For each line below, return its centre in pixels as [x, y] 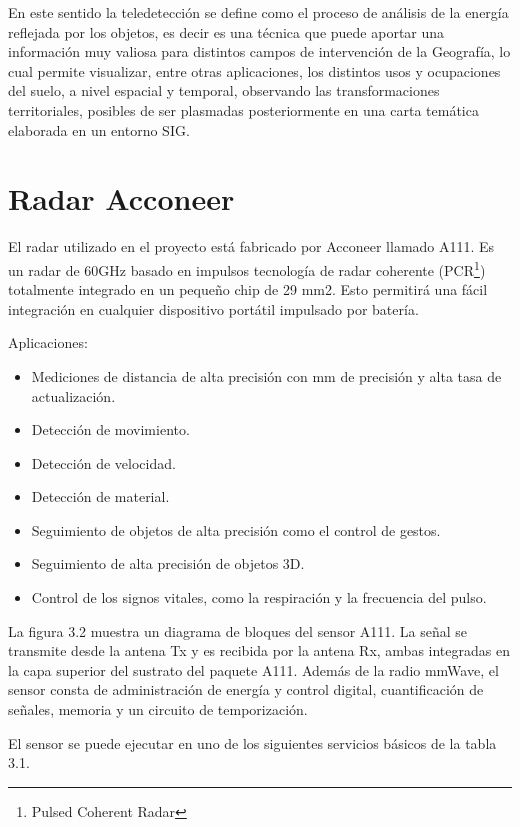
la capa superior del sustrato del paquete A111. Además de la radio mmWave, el [253, 669]
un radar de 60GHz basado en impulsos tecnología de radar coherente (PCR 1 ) [247, 268]
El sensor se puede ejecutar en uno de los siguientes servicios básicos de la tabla [252, 742]
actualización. [73, 395]
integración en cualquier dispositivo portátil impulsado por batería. [213, 308]
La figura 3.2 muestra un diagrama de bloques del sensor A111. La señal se [238, 630]
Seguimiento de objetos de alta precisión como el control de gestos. [236, 529]
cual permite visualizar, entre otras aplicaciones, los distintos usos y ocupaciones [254, 70]
